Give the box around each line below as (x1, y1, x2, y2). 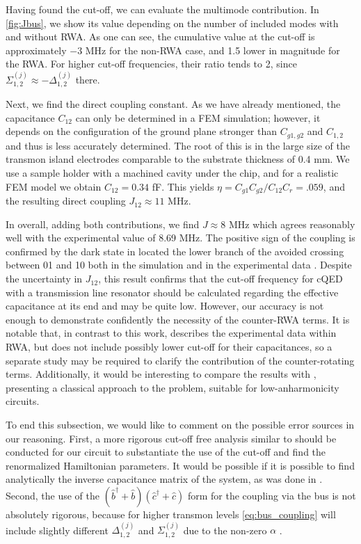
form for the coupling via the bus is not (187, 488, 356, 502)
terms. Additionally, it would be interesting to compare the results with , (6, 367, 316, 381)
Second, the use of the (6, 488, 100, 502)
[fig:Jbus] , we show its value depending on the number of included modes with (6, 15, 339, 30)
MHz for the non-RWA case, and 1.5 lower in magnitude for (85, 42, 340, 57)
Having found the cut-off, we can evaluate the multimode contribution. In (6, 2, 319, 16)
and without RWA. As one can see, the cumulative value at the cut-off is (6, 29, 315, 44)
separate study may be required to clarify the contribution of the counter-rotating (6, 353, 355, 367)
